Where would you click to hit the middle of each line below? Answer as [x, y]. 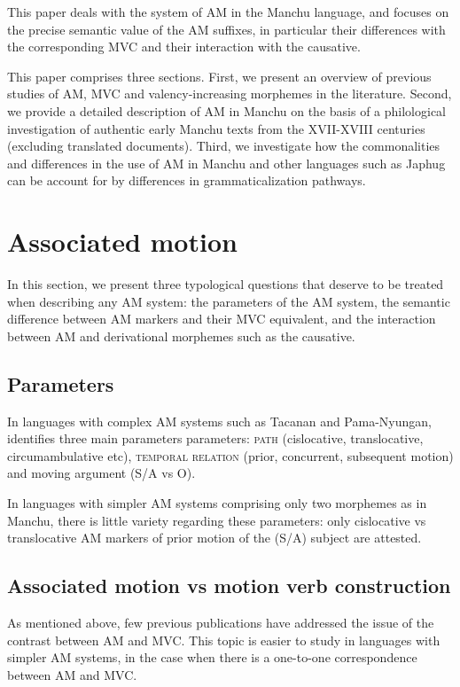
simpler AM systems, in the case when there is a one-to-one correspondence [212, 657]
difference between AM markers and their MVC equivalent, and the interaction [222, 319]
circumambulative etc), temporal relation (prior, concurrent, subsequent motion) [230, 455]
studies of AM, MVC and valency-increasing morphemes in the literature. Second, [230, 94]
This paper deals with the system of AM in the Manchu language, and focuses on [228, 12]
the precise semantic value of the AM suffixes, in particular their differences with [226, 29]
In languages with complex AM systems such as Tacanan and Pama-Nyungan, [219, 421]
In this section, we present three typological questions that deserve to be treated [226, 284]
